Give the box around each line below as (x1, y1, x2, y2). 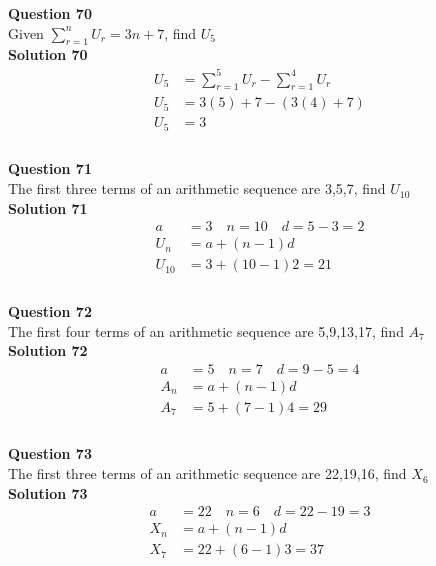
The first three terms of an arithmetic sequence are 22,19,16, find (8, 463, 407, 484)
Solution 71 (8, 197, 88, 218)
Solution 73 (8, 482, 88, 503)
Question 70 (8, 3, 92, 23)
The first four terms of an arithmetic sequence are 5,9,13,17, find (8, 320, 404, 341)
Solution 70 (8, 44, 88, 65)
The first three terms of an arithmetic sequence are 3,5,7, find (8, 178, 386, 199)
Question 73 (8, 443, 92, 464)
